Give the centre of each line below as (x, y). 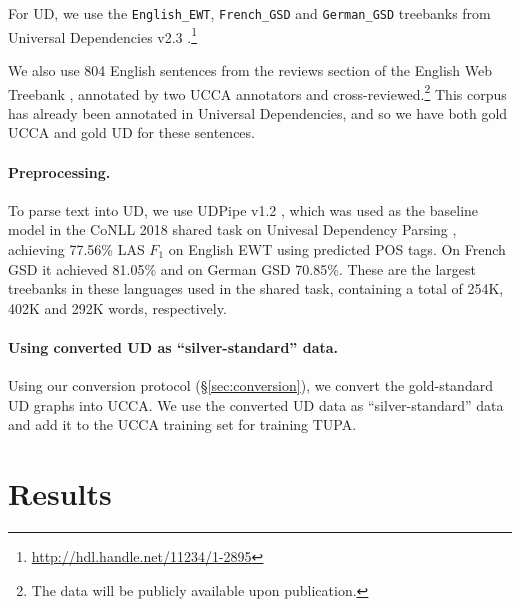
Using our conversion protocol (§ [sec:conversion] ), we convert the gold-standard (250, 385)
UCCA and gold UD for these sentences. (131, 132)
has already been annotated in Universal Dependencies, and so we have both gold (258, 112)
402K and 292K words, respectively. (117, 307)
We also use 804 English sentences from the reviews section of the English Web (250, 69)
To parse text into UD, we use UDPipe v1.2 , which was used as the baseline (243, 209)
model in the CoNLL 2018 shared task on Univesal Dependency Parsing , (232, 229)
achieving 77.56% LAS (76, 248)
